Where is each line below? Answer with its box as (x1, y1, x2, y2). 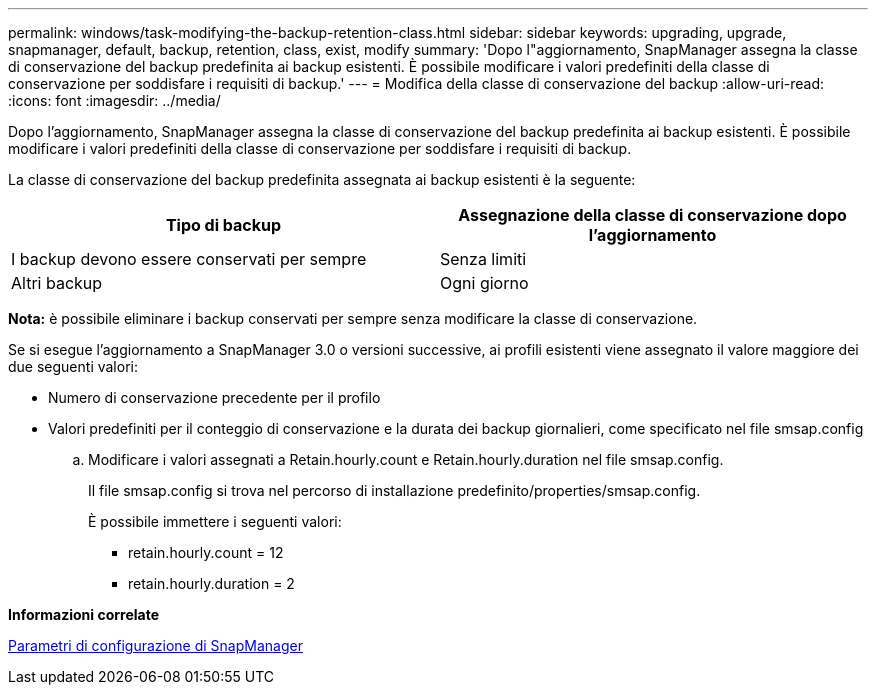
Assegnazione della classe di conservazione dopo (458, 205, 847, 225)
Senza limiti (440, 249, 527, 269)
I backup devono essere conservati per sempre (11, 249, 367, 269)
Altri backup (11, 273, 103, 293)
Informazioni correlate (8, 606, 160, 623)
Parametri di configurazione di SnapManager (8, 637, 303, 654)
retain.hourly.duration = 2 (128, 575, 295, 592)
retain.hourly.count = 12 (128, 544, 284, 561)
